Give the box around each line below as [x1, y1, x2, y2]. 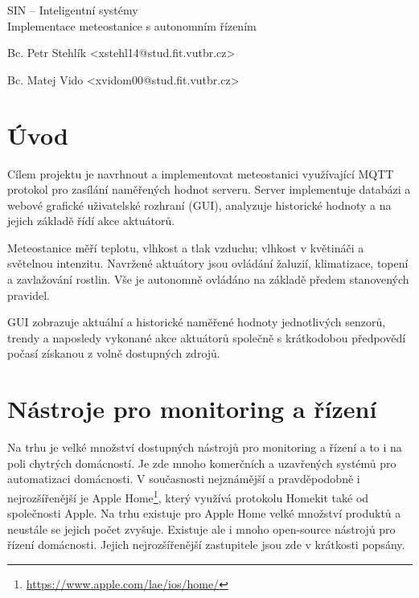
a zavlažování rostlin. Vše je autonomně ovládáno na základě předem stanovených [7, 271, 409, 288]
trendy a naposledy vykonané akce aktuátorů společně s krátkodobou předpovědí [7, 329, 406, 346]
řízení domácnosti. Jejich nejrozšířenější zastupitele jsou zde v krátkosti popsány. [7, 536, 405, 553]
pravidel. [7, 286, 50, 303]
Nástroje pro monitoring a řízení [7, 392, 377, 425]
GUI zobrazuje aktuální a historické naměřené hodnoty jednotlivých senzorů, [7, 313, 386, 330]
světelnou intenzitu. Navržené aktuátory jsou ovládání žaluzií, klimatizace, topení [7, 255, 409, 272]
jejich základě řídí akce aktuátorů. [7, 212, 175, 229]
